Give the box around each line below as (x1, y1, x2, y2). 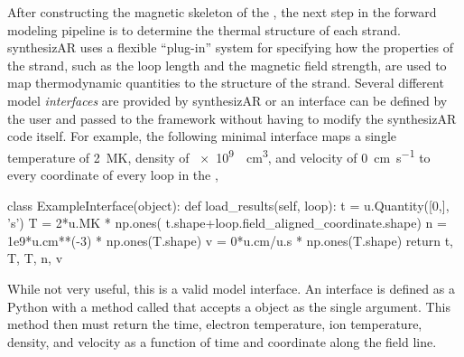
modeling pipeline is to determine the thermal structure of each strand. (7, 20, 401, 39)
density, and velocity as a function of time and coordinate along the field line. (7, 332, 437, 351)
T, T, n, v (7, 249, 63, 268)
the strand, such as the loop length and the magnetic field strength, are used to (7, 55, 447, 74)
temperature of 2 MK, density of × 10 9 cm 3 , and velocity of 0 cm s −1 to (7, 145, 431, 166)
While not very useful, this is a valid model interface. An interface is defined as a (7, 278, 455, 297)
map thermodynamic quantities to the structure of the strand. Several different (7, 73, 444, 92)
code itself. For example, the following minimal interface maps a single (7, 127, 396, 146)
